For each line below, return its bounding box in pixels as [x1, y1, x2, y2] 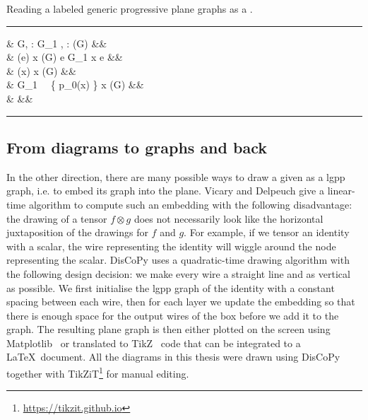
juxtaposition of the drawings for [6, 225, 148, 240]
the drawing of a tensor [6, 211, 107, 226]
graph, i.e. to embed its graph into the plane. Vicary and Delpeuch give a [6, 183, 324, 198]
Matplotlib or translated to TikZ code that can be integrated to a [6, 335, 301, 350]
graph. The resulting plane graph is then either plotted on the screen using [6, 322, 331, 337]
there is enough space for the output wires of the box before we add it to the [6, 308, 339, 322]
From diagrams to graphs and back [6, 136, 267, 158]
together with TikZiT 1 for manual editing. [6, 364, 189, 380]
